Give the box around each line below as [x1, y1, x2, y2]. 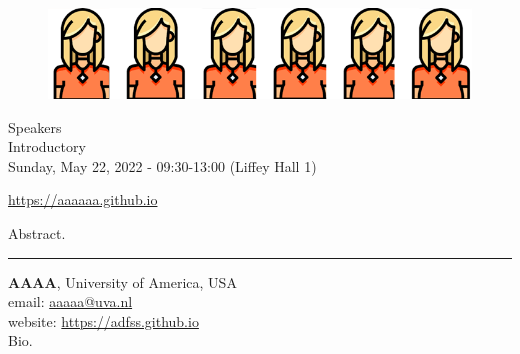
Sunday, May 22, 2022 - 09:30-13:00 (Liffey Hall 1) [8, 155, 317, 176]
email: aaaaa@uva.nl [8, 291, 133, 312]
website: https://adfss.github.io [8, 310, 199, 331]
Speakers [8, 116, 62, 137]
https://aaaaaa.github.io [8, 189, 158, 210]
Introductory [8, 136, 86, 157]
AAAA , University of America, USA [8, 271, 237, 292]
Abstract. [8, 223, 66, 244]
